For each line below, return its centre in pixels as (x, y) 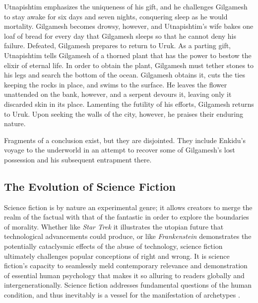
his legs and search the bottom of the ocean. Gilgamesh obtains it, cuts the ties (125, 75)
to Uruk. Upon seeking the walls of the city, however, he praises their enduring (124, 114)
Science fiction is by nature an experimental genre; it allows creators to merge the (128, 207)
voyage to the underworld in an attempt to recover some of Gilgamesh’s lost (120, 150)
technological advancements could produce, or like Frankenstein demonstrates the (128, 236)
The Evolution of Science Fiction (90, 186)
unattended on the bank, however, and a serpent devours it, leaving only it (118, 94)
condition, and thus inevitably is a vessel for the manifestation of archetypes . (122, 295)
